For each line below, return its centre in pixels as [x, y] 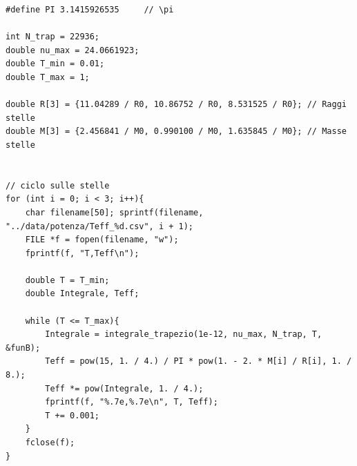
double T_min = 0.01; [55, 64]
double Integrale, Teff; [82, 294]
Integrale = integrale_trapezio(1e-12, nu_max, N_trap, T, [184, 334]
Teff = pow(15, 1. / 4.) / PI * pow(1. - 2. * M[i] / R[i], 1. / [199, 361]
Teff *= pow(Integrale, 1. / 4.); [124, 388]
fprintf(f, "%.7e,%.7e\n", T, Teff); [132, 402]
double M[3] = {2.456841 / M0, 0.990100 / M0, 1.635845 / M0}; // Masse [176, 132]
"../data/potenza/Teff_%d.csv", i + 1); [100, 226]
